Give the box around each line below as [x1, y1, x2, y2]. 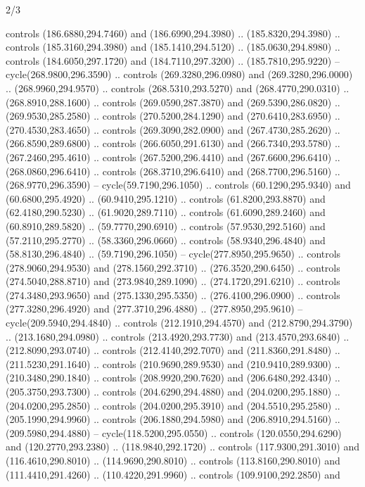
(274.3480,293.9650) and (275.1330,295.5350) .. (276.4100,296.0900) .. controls [6, 287, 340, 302]
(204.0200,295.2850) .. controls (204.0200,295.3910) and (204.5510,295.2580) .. [6, 398, 340, 412]
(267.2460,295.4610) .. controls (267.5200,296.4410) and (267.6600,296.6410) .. [6, 149, 340, 164]
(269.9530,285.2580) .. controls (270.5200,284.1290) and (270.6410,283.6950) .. [6, 108, 340, 123]
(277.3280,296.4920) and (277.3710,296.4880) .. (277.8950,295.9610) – [6, 301, 303, 316]
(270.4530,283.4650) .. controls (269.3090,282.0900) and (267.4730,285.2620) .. [6, 122, 340, 137]
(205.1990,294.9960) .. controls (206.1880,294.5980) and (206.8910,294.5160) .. [6, 412, 340, 426]
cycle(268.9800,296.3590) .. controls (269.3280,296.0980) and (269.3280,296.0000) [6, 67, 353, 82]
